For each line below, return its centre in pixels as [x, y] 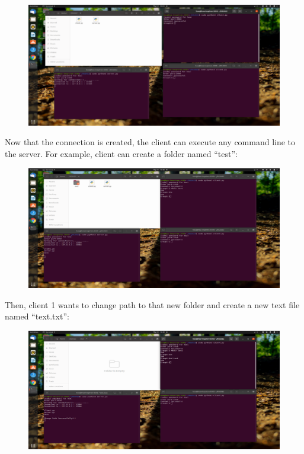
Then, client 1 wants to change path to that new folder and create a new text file [152, 304]
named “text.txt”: [37, 316]
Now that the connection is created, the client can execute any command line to [150, 142]
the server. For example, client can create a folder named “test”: [121, 153]
